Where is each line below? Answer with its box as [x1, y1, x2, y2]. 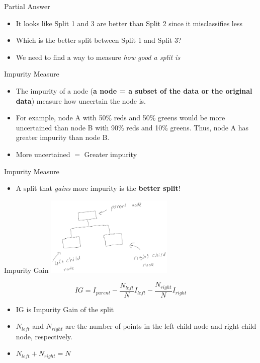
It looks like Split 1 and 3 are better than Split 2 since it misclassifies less [16, 18, 243, 28]
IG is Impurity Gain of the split [16, 304, 114, 314]
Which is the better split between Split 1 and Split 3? [16, 35, 182, 45]
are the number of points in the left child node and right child [65, 321, 256, 331]
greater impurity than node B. [16, 132, 110, 142]
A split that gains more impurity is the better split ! [16, 183, 181, 193]
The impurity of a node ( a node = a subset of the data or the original [16, 85, 252, 96]
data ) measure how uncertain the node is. [16, 95, 146, 106]
